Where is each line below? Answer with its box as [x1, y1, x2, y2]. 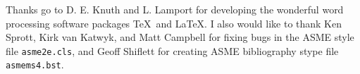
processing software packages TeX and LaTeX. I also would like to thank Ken [6, 16, 342, 30]
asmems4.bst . [6, 57, 64, 72]
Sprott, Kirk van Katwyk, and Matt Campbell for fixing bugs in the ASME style [6, 30, 354, 44]
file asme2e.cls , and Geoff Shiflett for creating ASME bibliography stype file [6, 43, 339, 58]
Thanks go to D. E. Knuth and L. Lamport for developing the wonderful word [6, 2, 344, 16]
